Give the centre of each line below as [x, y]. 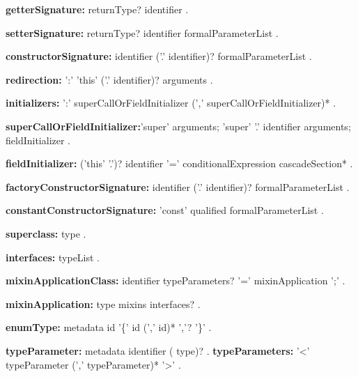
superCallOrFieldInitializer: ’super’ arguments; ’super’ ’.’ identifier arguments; [178, 126]
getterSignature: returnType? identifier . [97, 9]
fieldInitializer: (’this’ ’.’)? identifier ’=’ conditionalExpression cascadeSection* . [179, 163]
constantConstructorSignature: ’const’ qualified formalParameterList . [165, 210]
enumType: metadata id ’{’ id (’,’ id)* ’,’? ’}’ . [109, 327]
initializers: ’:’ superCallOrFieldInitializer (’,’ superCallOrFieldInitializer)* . [171, 103]
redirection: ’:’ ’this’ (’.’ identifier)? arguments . [109, 79]
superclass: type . [46, 233]
